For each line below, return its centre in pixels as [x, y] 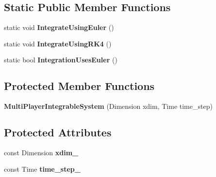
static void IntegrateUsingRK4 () [58, 43]
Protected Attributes [58, 132]
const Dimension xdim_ [41, 152]
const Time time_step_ [42, 169]
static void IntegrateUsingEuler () [59, 27]
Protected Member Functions [79, 86]
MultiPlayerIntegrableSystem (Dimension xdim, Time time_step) [108, 106]
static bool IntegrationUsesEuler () [61, 60]
